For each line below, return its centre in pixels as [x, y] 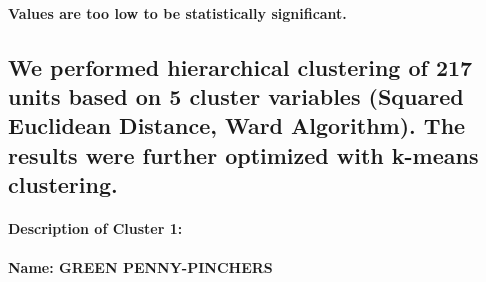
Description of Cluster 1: [95, 228]
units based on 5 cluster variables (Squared [236, 95]
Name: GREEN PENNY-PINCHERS [140, 267]
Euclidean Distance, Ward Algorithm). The [237, 125]
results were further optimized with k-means [243, 154]
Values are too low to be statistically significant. [177, 12]
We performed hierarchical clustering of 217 [240, 66]
